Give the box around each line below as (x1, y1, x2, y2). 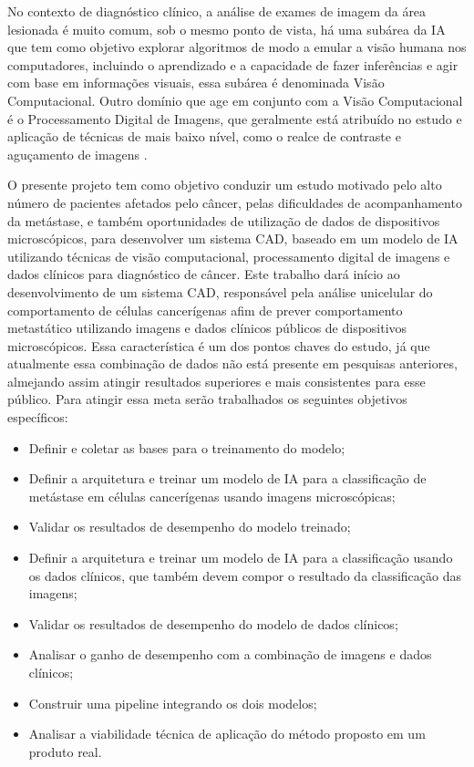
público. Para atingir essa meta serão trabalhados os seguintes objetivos (7, 389, 407, 409)
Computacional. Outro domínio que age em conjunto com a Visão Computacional (7, 90, 463, 109)
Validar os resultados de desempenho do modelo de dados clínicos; (28, 614, 398, 633)
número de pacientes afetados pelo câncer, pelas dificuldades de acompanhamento (7, 192, 462, 212)
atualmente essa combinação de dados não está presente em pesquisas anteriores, (7, 354, 458, 373)
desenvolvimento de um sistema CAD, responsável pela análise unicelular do (7, 282, 433, 301)
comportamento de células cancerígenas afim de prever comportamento (7, 300, 403, 319)
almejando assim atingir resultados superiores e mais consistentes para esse (7, 371, 426, 390)
